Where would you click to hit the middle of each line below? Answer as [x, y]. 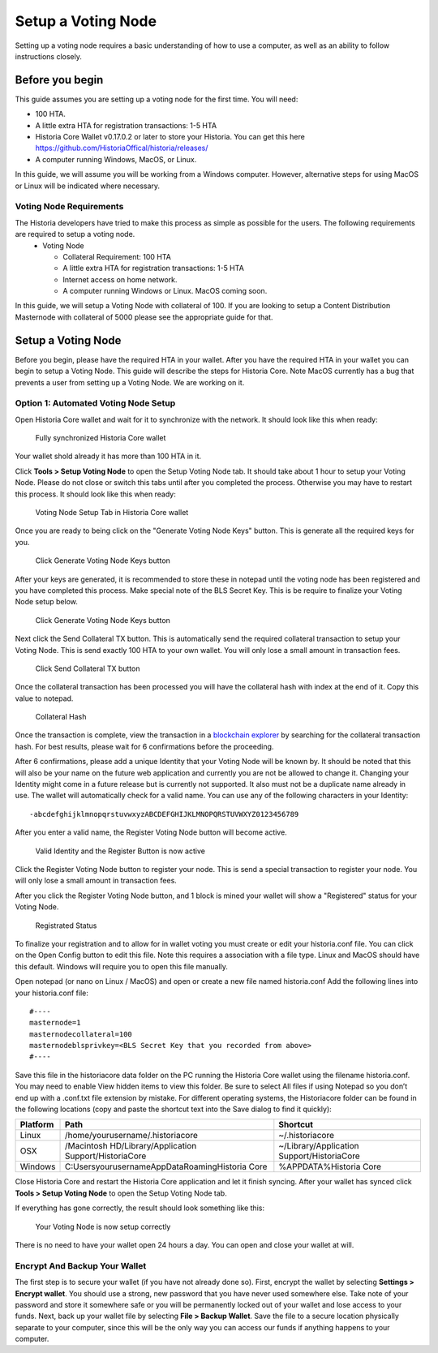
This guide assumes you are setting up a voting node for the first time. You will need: [157, 99]
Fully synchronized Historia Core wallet [101, 438]
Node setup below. [47, 602]
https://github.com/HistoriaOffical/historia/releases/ [122, 148]
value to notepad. [44, 698]
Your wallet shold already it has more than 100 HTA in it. [108, 456]
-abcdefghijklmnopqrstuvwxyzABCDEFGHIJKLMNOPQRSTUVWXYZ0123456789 [164, 814]
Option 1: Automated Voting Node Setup [95, 403]
